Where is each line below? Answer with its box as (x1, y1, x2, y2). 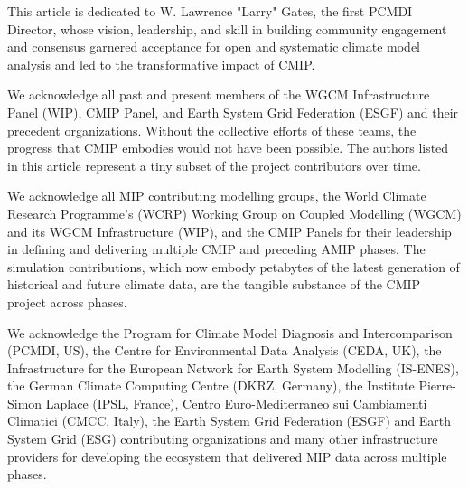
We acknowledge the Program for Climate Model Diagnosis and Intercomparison (7, 323, 453, 342)
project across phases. (7, 292, 127, 311)
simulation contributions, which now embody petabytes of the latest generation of (7, 257, 460, 276)
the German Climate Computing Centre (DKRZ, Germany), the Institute (7, 376, 415, 395)
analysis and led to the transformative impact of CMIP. (7, 54, 315, 73)
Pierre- (418, 376, 456, 395)
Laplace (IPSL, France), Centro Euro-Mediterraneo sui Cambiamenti (45, 393, 427, 412)
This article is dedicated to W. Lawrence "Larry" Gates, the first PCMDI (7, 2, 413, 20)
